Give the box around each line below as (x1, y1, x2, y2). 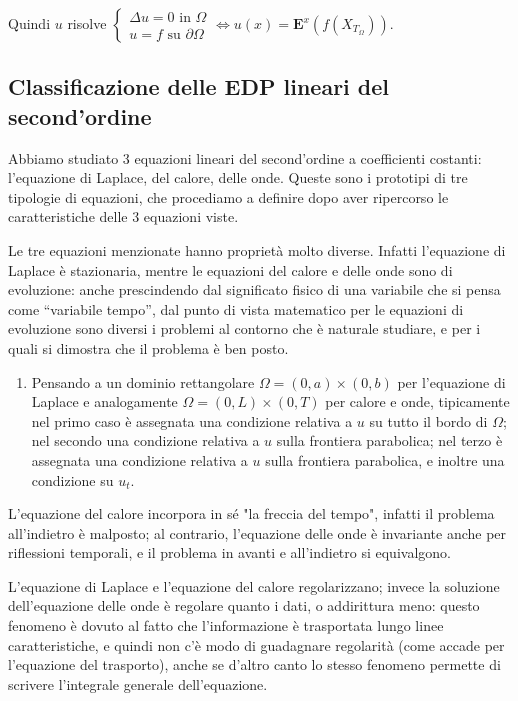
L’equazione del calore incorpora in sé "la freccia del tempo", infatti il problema (8, 503, 495, 524)
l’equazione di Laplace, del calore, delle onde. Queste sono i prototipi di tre (8, 167, 468, 188)
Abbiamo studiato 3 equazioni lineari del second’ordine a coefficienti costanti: (8, 147, 482, 168)
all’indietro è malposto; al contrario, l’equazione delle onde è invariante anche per (8, 522, 507, 543)
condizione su (31, 469, 114, 490)
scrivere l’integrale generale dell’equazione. (8, 673, 268, 694)
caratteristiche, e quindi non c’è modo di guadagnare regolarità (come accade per (8, 634, 505, 655)
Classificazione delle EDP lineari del (8, 71, 390, 102)
